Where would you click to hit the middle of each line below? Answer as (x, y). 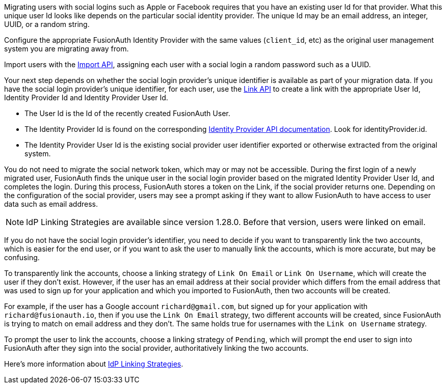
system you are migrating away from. (67, 49)
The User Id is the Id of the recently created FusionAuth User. (127, 113)
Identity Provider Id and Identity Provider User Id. (86, 98)
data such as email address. (51, 204)
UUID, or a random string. (47, 24)
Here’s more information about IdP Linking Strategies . (94, 364)
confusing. (22, 257)
